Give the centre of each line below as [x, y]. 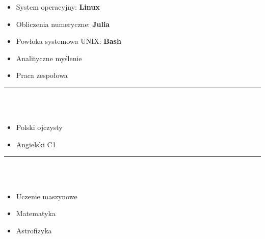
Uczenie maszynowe [47, 196]
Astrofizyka [34, 230]
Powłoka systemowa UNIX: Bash [69, 41]
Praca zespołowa [42, 75]
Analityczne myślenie [49, 58]
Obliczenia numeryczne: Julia [63, 24]
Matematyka [36, 213]
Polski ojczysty [39, 127]
